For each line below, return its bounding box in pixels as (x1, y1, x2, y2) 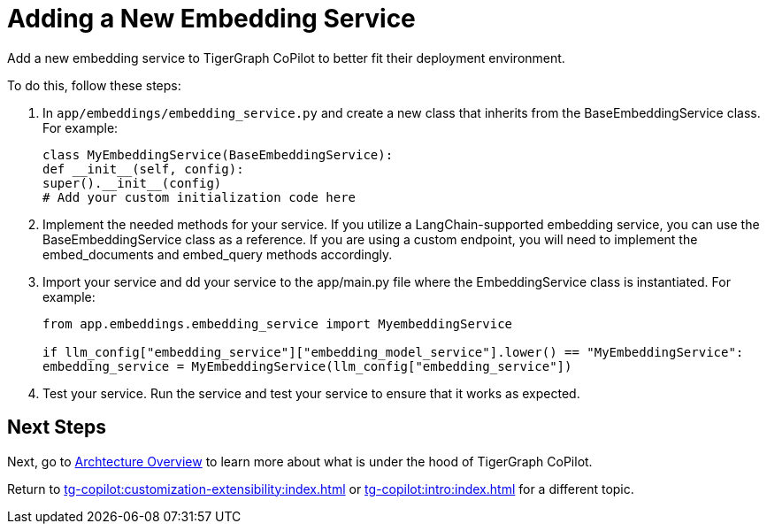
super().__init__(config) (42, 175, 222, 190)
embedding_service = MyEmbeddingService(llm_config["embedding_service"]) (42, 358, 572, 373)
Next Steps (7, 416, 106, 439)
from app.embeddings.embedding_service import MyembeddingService (42, 316, 513, 331)
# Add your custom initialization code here (42, 189, 357, 204)
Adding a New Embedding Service (7, 4, 416, 34)
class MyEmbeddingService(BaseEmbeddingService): (42, 147, 394, 162)
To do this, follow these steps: (7, 77, 181, 93)
